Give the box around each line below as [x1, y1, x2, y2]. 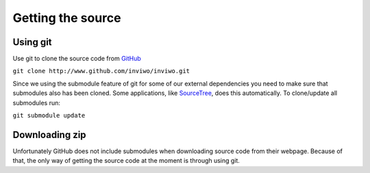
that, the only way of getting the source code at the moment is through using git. [12, 157, 240, 165]
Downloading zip [12, 129, 86, 140]
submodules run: [12, 98, 61, 107]
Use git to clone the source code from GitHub [12, 55, 142, 63]
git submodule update [12, 111, 86, 120]
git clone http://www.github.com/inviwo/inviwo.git [12, 67, 190, 75]
